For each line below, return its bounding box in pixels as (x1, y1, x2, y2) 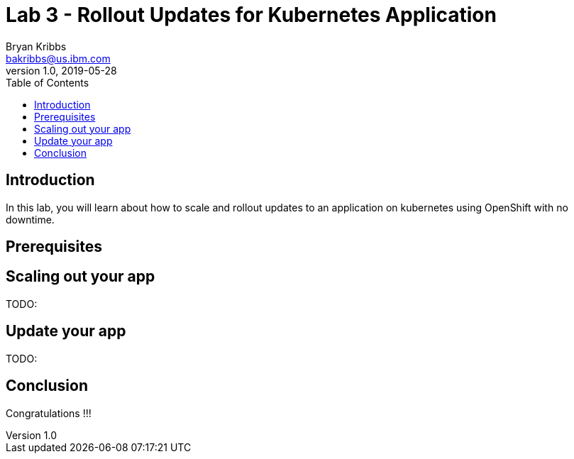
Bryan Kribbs (6, 40, 67, 52)
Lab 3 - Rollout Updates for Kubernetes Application (6, 3, 497, 27)
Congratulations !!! (6, 407, 92, 419)
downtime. (6, 213, 55, 226)
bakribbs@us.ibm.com (6, 52, 111, 65)
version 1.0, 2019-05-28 (6, 64, 117, 77)
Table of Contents (6, 76, 89, 89)
